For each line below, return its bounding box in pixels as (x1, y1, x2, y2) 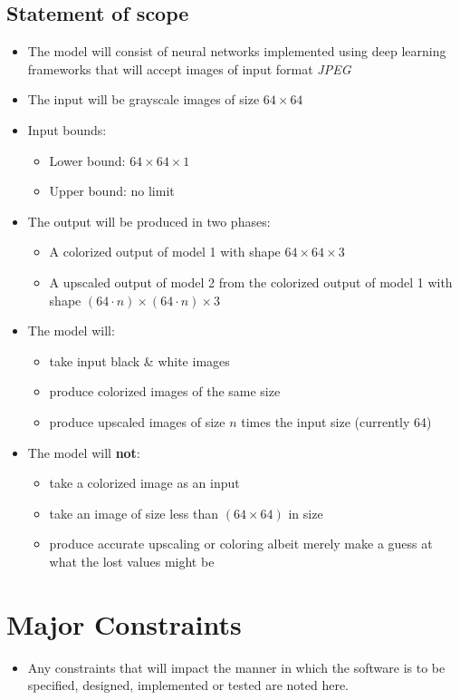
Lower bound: (49, 151, 126, 170)
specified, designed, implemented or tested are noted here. (27, 676, 350, 695)
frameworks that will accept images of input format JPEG (27, 59, 351, 78)
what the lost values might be (49, 551, 215, 570)
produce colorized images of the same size (49, 382, 281, 401)
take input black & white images (49, 351, 230, 370)
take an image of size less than (49, 503, 219, 522)
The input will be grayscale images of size (27, 90, 260, 109)
